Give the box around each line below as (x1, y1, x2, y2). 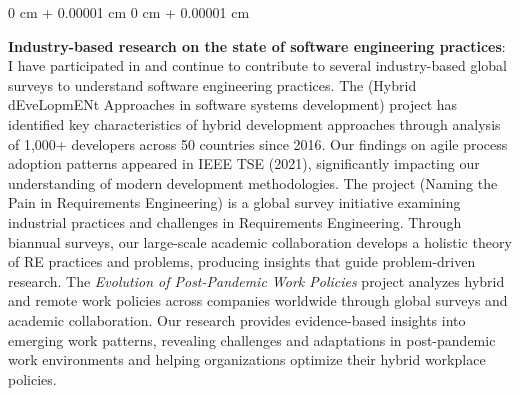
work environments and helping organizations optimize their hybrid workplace (8, 349, 486, 370)
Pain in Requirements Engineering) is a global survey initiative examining (8, 192, 461, 213)
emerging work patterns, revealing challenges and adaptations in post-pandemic (8, 329, 496, 350)
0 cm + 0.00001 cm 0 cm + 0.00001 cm (8, 2, 250, 22)
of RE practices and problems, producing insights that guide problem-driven (8, 251, 476, 272)
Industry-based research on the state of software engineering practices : (8, 35, 506, 56)
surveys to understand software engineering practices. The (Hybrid (8, 74, 417, 95)
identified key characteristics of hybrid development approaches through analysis (8, 113, 501, 134)
